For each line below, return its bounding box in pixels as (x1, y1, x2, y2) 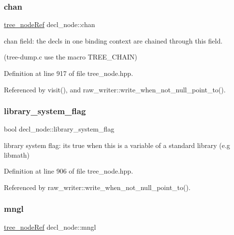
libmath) (4, 149, 29, 160)
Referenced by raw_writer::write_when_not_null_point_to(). (4, 182, 190, 192)
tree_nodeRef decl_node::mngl (4, 221, 96, 232)
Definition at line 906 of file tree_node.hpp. (4, 166, 133, 176)
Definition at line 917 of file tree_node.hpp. (4, 68, 133, 78)
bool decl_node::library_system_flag (4, 124, 115, 134)
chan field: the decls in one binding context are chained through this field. (4, 35, 223, 45)
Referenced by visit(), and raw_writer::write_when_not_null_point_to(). (4, 84, 226, 94)
